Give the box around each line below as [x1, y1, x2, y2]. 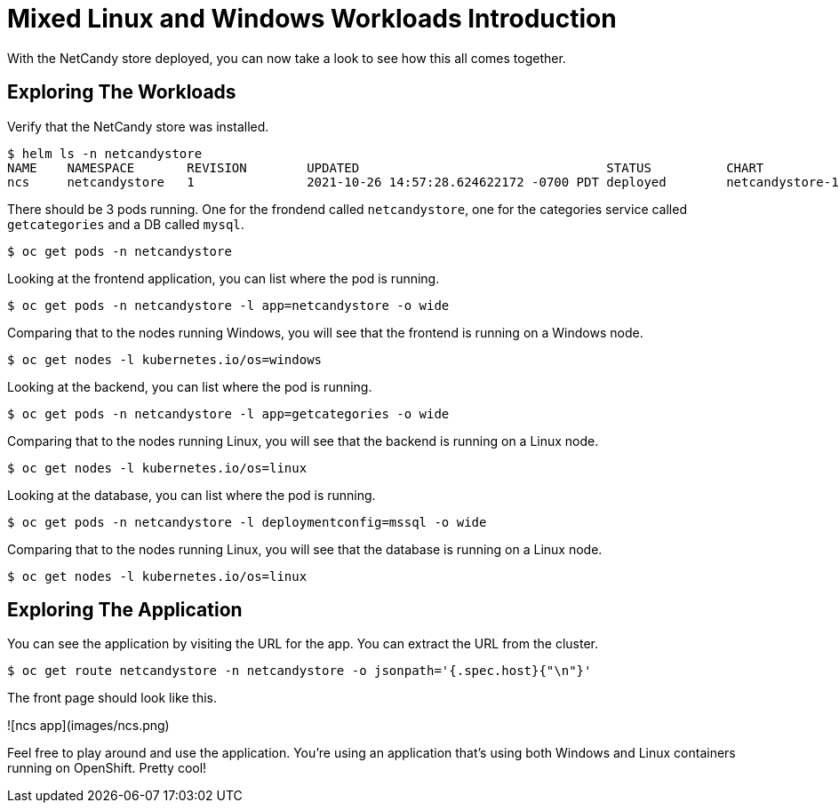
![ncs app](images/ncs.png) [7, 718, 170, 734]
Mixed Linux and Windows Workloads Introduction [7, 4, 617, 34]
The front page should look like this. [7, 690, 218, 706]
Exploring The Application [7, 599, 243, 622]
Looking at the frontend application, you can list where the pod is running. [7, 270, 440, 286]
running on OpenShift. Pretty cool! [7, 760, 207, 776]
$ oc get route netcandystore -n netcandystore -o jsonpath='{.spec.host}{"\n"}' [7, 663, 592, 679]
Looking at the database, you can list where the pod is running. [7, 487, 376, 503]
